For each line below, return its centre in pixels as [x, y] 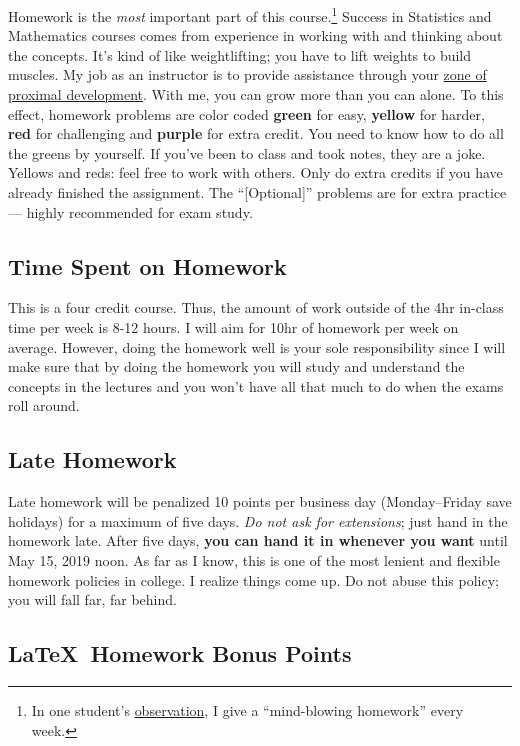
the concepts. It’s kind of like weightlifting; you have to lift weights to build [240, 54]
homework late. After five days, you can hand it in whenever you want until [258, 540]
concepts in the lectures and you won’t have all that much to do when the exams [256, 385]
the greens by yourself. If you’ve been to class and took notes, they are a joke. [247, 152]
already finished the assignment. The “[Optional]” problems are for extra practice [257, 192]
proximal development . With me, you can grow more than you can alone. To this [256, 94]
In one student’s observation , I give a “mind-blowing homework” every [247, 709]
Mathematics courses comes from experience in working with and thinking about [255, 35]
